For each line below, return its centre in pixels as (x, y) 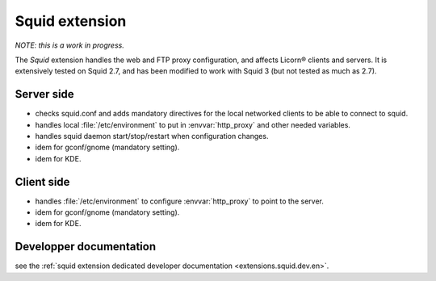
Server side (44, 94)
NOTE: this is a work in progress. (69, 45)
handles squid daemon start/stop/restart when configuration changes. (152, 136)
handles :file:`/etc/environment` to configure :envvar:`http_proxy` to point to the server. (180, 201)
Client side (42, 182)
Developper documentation (86, 247)
